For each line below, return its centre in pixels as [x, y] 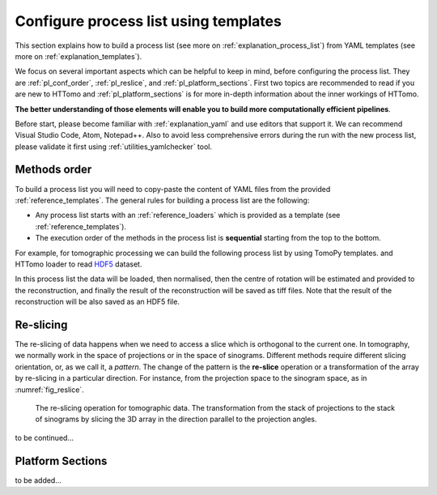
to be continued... [45, 437]
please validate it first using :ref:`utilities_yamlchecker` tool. [114, 147]
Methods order [53, 170]
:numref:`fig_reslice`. [49, 390]
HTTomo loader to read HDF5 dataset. [78, 264]
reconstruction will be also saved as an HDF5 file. [97, 302]
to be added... [38, 480]
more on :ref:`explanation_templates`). [78, 56]
